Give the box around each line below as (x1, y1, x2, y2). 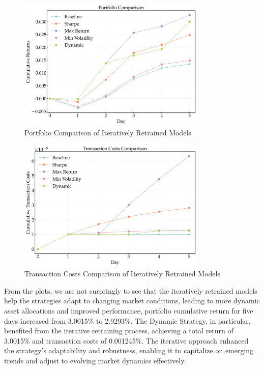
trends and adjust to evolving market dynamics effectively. (4, 355, 186, 365)
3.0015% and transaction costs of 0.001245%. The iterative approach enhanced (4, 335, 249, 346)
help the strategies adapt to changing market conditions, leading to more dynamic (4, 295, 260, 306)
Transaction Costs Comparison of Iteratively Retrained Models (24, 268, 220, 279)
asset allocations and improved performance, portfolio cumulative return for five (4, 305, 253, 316)
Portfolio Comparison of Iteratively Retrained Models (24, 127, 191, 138)
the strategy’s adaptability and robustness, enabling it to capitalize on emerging (4, 345, 254, 356)
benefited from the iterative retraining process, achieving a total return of (4, 325, 233, 336)
